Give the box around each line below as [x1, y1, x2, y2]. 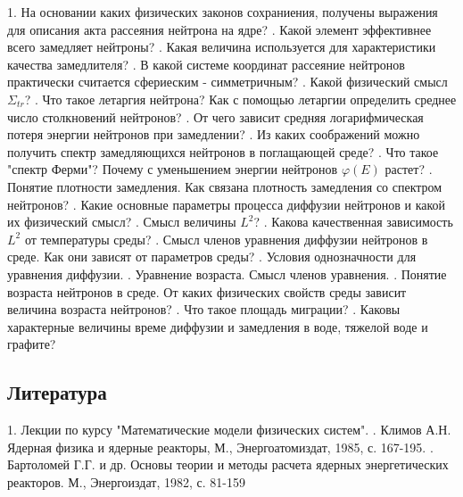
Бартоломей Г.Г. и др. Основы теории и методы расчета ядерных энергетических [7, 455, 449, 474]
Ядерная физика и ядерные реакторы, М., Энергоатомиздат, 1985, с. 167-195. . [7, 437, 434, 456]
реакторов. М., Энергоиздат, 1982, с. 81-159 [7, 472, 245, 491]
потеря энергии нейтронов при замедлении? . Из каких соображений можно [7, 125, 420, 144]
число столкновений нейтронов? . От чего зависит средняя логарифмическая [7, 107, 424, 126]
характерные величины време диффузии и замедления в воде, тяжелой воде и [7, 317, 428, 335]
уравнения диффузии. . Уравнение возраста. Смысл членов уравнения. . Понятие [7, 264, 447, 283]
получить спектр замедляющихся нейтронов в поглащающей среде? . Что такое [7, 142, 439, 161]
